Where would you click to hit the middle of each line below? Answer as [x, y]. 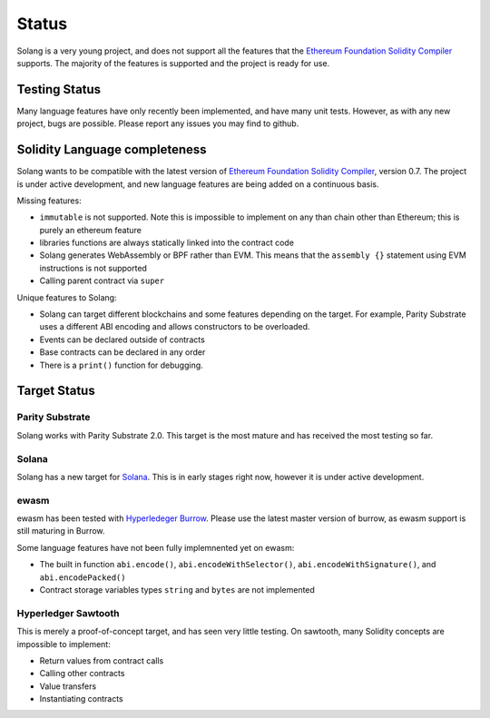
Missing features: [49, 201]
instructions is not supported [93, 268]
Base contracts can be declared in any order [122, 352]
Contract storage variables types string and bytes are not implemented [177, 590]
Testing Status [59, 89]
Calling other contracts [82, 674]
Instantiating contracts [82, 699]
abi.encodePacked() [83, 577]
